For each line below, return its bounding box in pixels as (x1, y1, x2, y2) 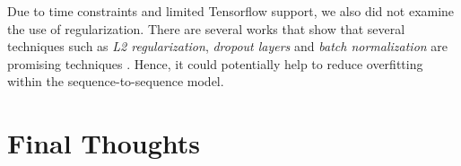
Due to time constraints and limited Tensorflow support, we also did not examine (7, 2, 455, 20)
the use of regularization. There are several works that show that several (7, 19, 405, 38)
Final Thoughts (7, 125, 201, 162)
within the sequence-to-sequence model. (7, 72, 224, 91)
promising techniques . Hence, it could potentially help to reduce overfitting (7, 54, 423, 73)
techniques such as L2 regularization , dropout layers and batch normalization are (7, 37, 448, 56)
